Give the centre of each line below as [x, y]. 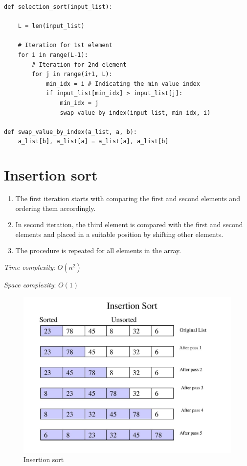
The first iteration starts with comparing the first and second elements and [128, 198]
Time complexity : [30, 267]
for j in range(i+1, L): [72, 74]
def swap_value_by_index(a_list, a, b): [71, 132]
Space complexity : [30, 285]
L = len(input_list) [51, 26]
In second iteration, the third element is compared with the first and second [129, 224]
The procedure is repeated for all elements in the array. [98, 250]
